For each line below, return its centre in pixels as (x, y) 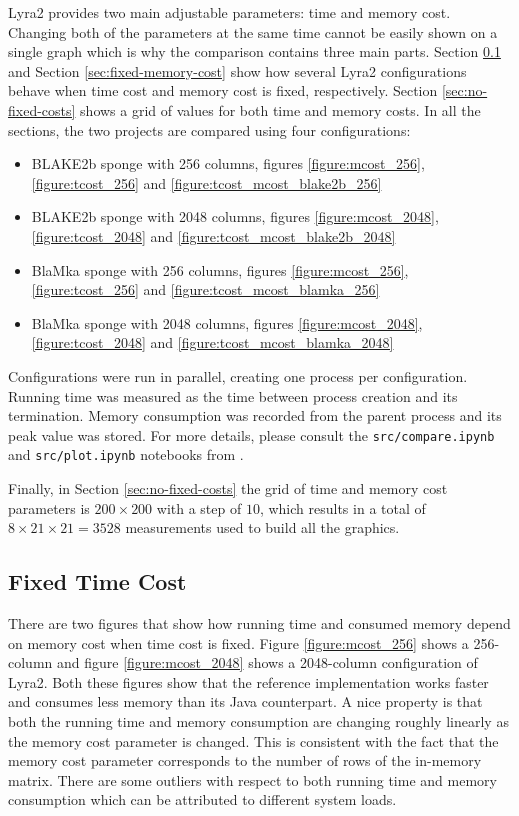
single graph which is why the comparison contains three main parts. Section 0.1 (254, 51)
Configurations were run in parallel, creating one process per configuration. (238, 375)
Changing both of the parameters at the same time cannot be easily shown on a (253, 31)
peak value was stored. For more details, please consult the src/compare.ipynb (251, 434)
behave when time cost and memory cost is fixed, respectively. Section (223, 90)
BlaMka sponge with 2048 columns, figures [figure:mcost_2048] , (227, 322)
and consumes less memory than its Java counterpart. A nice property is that (245, 701)
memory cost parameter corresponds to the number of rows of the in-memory (245, 760)
